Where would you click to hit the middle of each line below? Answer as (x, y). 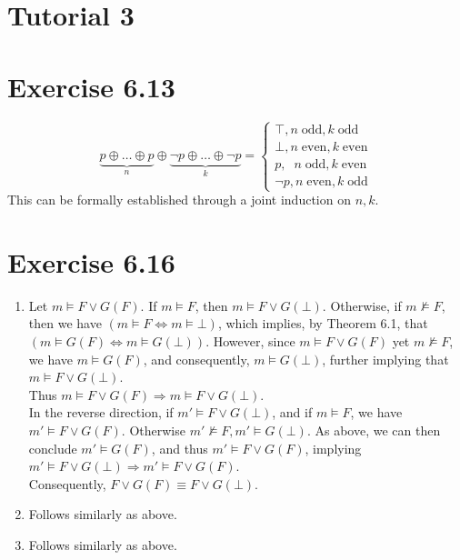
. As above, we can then (374, 430)
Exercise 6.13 (91, 86)
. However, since (250, 341)
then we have (65, 323)
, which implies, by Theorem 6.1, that (323, 323)
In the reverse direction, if (101, 412)
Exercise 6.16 (91, 261)
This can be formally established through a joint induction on (179, 200)
